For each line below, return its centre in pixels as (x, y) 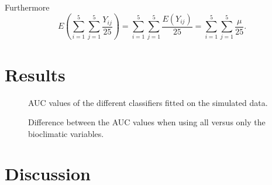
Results (35, 74)
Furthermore (27, 7)
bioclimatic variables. (66, 133)
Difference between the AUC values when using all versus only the (147, 122)
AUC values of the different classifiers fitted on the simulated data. (148, 102)
